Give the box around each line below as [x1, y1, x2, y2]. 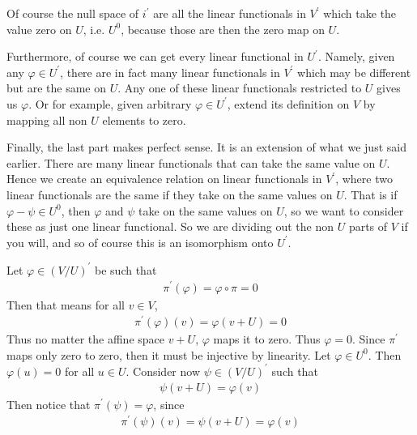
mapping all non [6, 111, 87, 128]
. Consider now [126, 362, 201, 379]
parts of [348, 218, 388, 235]
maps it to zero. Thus [213, 331, 321, 348]
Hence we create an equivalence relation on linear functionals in [6, 170, 322, 187]
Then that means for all [6, 296, 125, 313]
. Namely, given [317, 48, 395, 65]
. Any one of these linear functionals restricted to [117, 79, 362, 96]
